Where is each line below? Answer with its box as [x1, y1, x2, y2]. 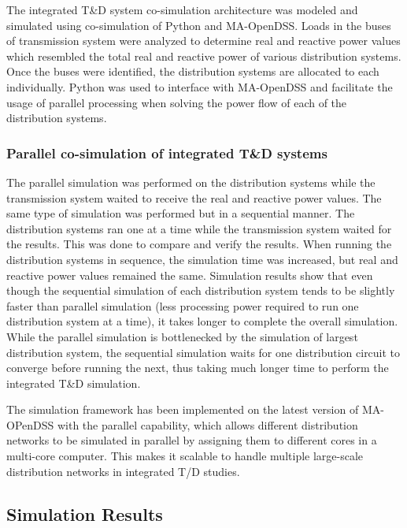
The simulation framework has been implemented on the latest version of [6, 401, 359, 418]
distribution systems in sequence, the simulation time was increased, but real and [6, 251, 398, 267]
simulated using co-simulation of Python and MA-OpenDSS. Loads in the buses [6, 17, 391, 33]
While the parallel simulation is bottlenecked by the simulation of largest [6, 328, 358, 344]
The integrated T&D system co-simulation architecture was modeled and [6, 2, 358, 17]
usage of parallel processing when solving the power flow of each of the [6, 94, 347, 110]
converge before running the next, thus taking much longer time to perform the [6, 359, 389, 376]
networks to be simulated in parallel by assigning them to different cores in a [6, 432, 377, 448]
